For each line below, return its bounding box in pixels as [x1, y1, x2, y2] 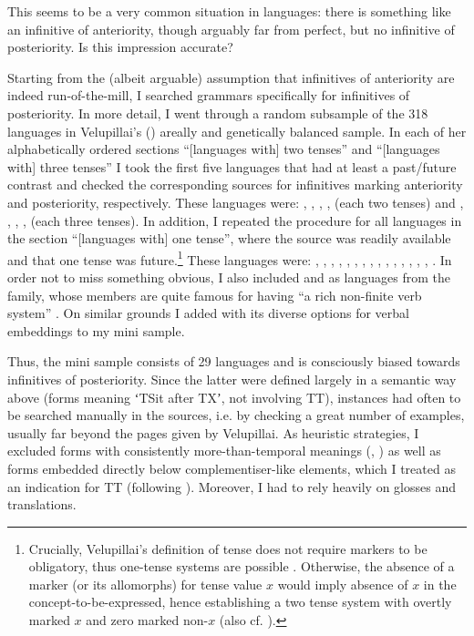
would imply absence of [277, 574, 408, 593]
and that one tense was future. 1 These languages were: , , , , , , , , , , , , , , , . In [7, 247, 452, 269]
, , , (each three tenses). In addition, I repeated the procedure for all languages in [7, 210, 462, 230]
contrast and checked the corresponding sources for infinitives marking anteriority [7, 175, 463, 194]
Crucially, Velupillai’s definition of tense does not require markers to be [28, 539, 428, 558]
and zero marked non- [86, 610, 209, 630]
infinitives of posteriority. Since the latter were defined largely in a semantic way [7, 369, 457, 388]
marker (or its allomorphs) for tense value [28, 574, 263, 593]
